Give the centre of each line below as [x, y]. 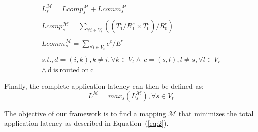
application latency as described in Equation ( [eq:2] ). [86, 123]
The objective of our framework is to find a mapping [85, 113]
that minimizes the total [216, 113]
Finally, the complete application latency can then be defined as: [104, 86]
